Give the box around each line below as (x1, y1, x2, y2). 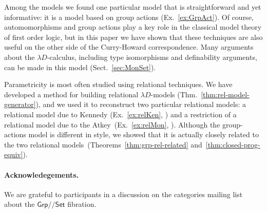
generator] (4, 99, 36, 110)
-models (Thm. (150, 89, 198, 99)
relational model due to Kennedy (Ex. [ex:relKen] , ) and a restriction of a (4, 109, 237, 119)
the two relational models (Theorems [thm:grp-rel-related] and (4, 139, 202, 150)
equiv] (4, 149, 23, 160)
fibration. (67, 199, 97, 209)
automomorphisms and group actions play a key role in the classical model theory (4, 22, 262, 32)
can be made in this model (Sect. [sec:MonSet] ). (4, 61, 156, 72)
